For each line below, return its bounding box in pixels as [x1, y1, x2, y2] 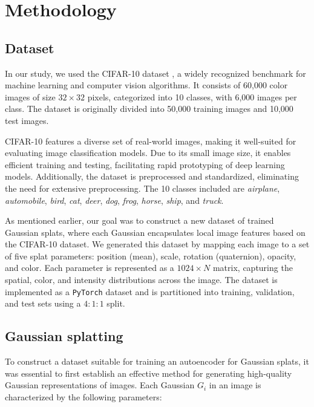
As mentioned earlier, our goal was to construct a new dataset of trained [5, 214, 274, 227]
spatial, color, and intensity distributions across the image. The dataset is [5, 273, 278, 286]
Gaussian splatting [5, 327, 123, 345]
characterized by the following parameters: [5, 390, 162, 403]
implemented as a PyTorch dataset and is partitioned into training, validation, [5, 285, 295, 298]
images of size [5, 90, 56, 103]
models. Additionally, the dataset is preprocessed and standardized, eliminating [5, 170, 299, 183]
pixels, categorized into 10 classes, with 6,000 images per [87, 90, 297, 103]
